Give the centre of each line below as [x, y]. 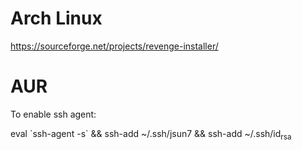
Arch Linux [56, 18]
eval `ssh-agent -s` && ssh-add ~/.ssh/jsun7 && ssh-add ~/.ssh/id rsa [151, 134]
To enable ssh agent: [53, 114]
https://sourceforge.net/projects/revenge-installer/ [114, 46]
